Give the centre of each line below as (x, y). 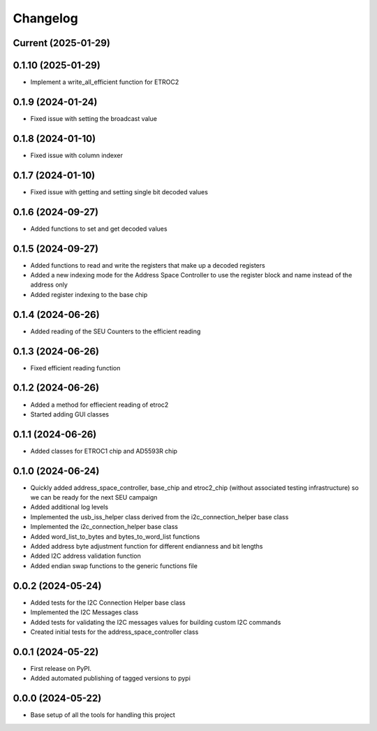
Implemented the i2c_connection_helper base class (104, 527)
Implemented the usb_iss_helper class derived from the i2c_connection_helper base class (160, 516)
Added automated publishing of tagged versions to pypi (111, 679)
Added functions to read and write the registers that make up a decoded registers (148, 265)
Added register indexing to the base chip (89, 294)
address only (49, 285)
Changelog (45, 18)
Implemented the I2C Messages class (84, 612)
